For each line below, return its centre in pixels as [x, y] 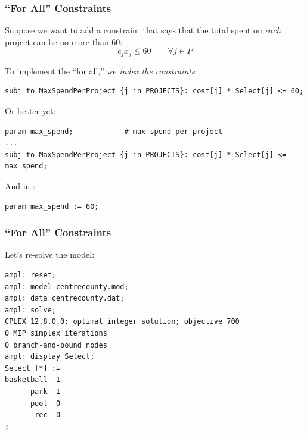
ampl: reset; [30, 275]
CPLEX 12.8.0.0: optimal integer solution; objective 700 [122, 322]
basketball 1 [33, 380]
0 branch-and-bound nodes [56, 345]
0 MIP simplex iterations [56, 333]
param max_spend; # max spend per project [114, 131]
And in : [20, 186]
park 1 [45, 391]
